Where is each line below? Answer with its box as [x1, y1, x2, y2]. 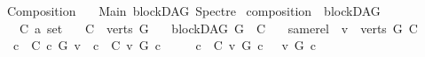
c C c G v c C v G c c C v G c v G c [12, 36, 317, 54]
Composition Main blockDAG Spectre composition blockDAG [6, 2, 381, 19]
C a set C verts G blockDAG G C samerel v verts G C [19, 18, 418, 37]
